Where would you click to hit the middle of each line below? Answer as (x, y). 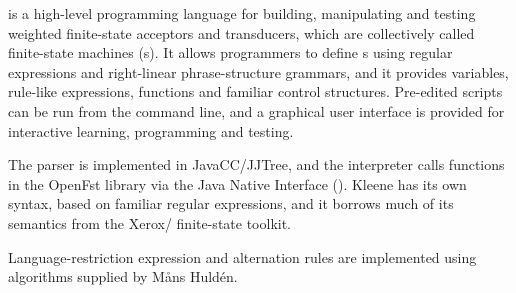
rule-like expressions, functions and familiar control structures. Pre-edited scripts (255, 91)
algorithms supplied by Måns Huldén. (123, 276)
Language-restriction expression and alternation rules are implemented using (242, 256)
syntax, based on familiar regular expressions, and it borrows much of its (231, 203)
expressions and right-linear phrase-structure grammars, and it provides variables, (258, 71)
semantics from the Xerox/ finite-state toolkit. (150, 222)
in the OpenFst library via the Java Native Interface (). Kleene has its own (237, 183)
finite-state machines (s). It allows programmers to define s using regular (230, 52)
